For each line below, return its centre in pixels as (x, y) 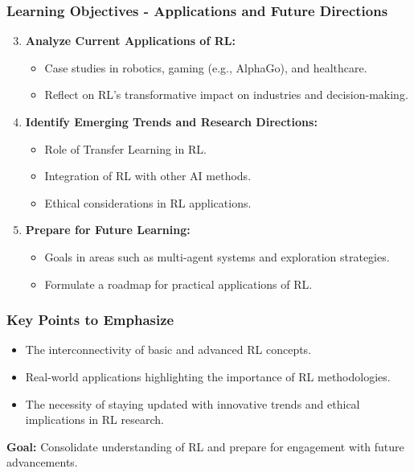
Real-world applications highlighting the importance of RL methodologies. (208, 376)
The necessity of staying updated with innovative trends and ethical (193, 403)
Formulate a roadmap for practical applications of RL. (178, 284)
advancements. (42, 462)
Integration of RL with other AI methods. (148, 176)
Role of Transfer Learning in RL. (125, 148)
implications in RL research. (94, 420)
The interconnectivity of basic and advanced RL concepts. (168, 350)
